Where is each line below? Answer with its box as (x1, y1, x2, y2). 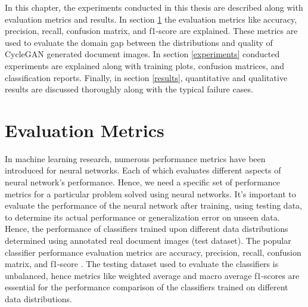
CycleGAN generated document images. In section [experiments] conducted (5, 48, 280, 60)
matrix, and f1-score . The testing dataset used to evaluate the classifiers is (5, 258, 279, 270)
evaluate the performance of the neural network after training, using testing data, (5, 199, 302, 212)
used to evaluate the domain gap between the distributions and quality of (5, 36, 273, 48)
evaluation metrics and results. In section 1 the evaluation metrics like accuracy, (5, 13, 297, 25)
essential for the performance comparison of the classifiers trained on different (5, 281, 288, 293)
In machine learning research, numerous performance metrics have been (5, 152, 266, 165)
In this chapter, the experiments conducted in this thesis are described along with (5, 1, 303, 13)
